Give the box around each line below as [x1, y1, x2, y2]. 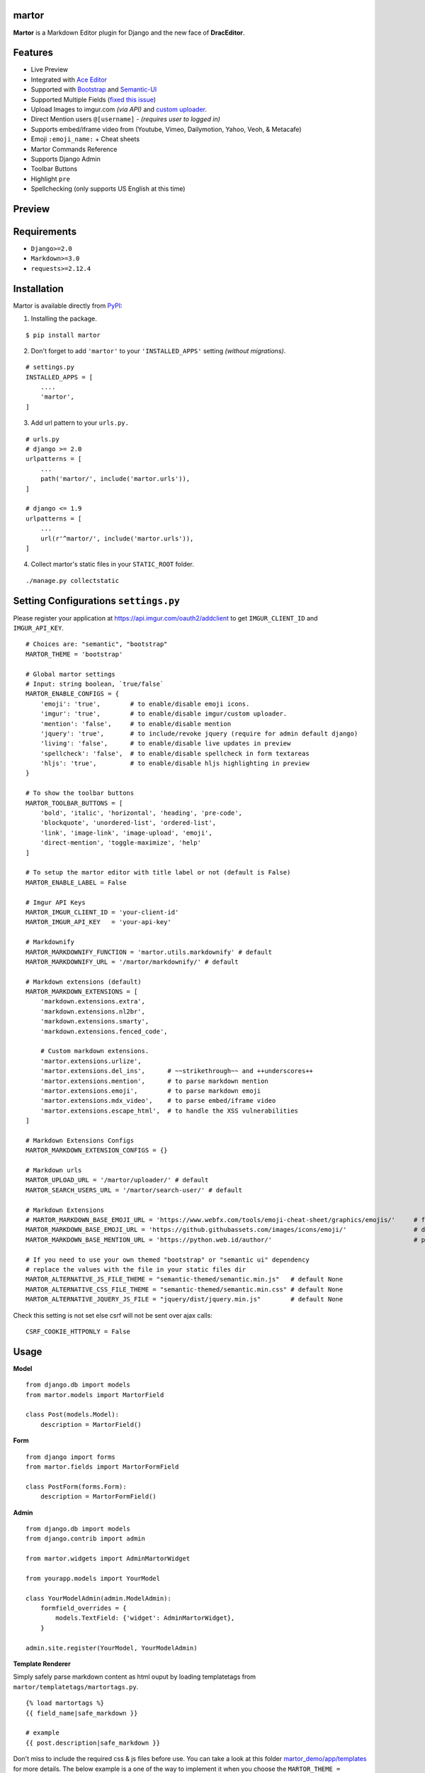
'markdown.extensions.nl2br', [40, 1007, 145, 1016]
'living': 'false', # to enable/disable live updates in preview [40, 740, 291, 747]
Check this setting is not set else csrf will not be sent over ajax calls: [13, 1311, 212, 1319]
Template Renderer [13, 1660, 71, 1668]
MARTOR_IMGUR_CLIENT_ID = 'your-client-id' [25, 908, 179, 916]
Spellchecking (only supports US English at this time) [30, 184, 186, 193]
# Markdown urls [25, 1167, 82, 1174]
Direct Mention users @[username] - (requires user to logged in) [30, 115, 221, 123]
